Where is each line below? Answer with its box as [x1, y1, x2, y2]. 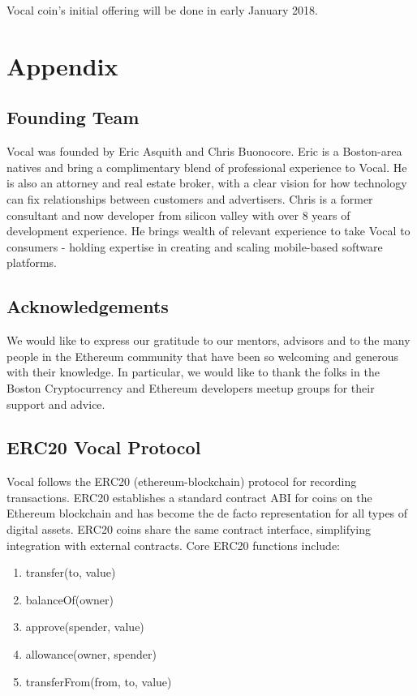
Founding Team [6, 105, 140, 130]
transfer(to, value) [25, 564, 116, 581]
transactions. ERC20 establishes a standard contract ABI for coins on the [6, 488, 372, 505]
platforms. [6, 254, 57, 271]
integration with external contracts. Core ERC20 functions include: [6, 536, 340, 553]
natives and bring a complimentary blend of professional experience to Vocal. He [6, 158, 407, 175]
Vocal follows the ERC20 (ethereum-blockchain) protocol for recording [6, 473, 357, 490]
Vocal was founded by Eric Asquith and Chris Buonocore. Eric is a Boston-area [6, 143, 402, 160]
